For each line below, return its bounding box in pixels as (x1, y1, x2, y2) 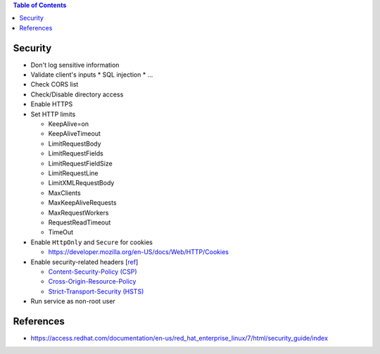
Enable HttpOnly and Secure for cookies (30, 238, 153, 246)
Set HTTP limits (30, 110, 76, 118)
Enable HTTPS (30, 100, 73, 108)
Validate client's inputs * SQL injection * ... (30, 70, 153, 79)
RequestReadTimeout (48, 218, 111, 227)
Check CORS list (30, 80, 79, 89)
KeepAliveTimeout (48, 129, 101, 138)
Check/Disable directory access (30, 90, 124, 99)
